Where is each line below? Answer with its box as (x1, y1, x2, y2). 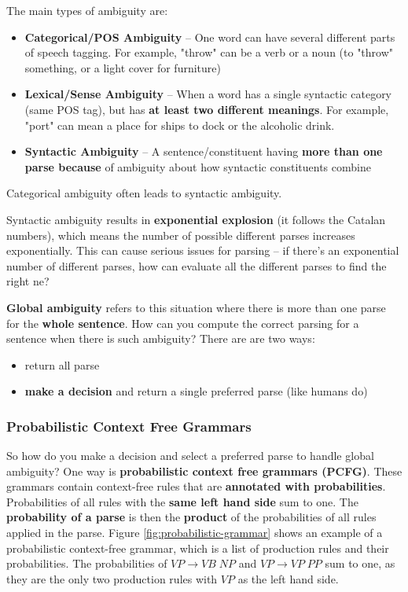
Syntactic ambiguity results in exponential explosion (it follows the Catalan (6, 211, 386, 227)
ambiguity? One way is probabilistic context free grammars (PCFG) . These (6, 462, 402, 479)
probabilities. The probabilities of (6, 555, 167, 572)
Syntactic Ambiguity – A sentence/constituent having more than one (24, 143, 383, 160)
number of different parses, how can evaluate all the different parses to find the (6, 257, 387, 274)
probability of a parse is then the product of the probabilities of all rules (6, 509, 377, 525)
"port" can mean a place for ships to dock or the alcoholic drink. (24, 116, 335, 133)
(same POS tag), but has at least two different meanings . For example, (24, 101, 389, 117)
